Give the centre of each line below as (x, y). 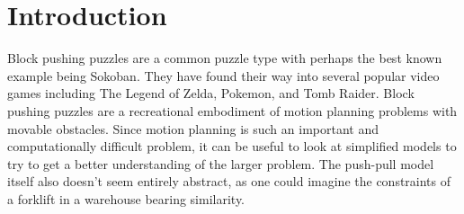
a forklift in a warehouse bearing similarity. (126, 198)
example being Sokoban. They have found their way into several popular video (223, 75)
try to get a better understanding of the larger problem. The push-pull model (221, 163)
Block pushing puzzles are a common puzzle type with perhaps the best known (225, 58)
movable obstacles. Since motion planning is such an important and (193, 128)
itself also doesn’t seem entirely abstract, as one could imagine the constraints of (229, 181)
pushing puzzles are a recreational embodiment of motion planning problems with (232, 110)
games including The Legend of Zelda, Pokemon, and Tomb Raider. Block (211, 93)
